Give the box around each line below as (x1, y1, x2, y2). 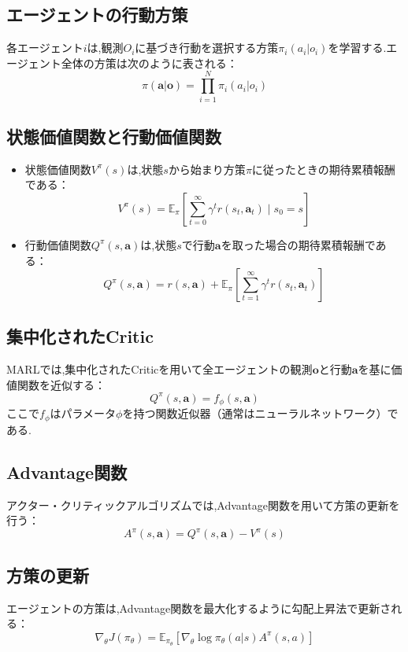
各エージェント (6, 39, 83, 56)
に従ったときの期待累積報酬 (251, 160, 395, 177)
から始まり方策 (168, 160, 246, 177)
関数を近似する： (17, 376, 106, 392)
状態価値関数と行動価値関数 (6, 123, 221, 148)
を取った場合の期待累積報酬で (221, 236, 376, 252)
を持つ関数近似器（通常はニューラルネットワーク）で (122, 405, 399, 422)
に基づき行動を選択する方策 (135, 39, 279, 56)
